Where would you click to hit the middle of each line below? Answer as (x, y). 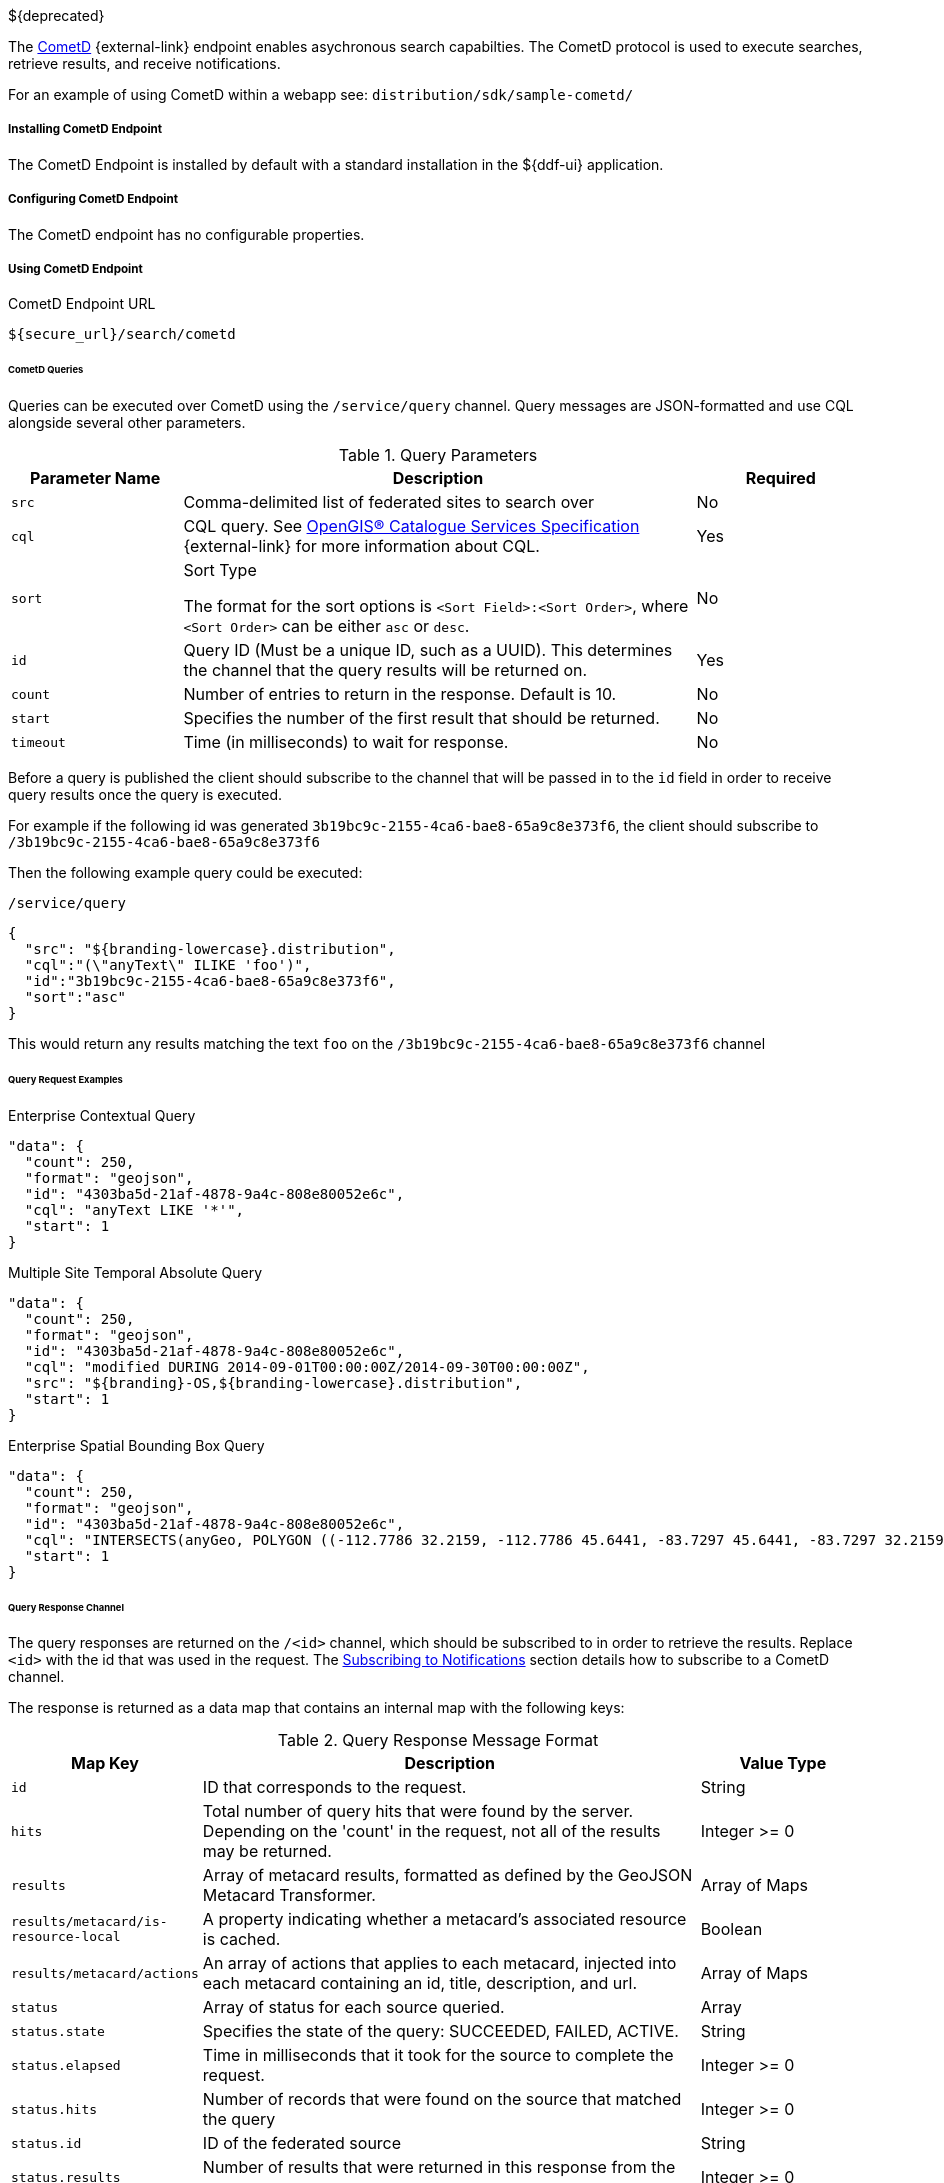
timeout (38, 742)
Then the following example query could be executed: (185, 873)
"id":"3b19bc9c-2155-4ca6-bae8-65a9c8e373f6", (210, 981)
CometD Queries (46, 370)
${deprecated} (56, 15)
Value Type (783, 1763)
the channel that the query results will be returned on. (385, 670)
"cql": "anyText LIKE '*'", (134, 1209)
